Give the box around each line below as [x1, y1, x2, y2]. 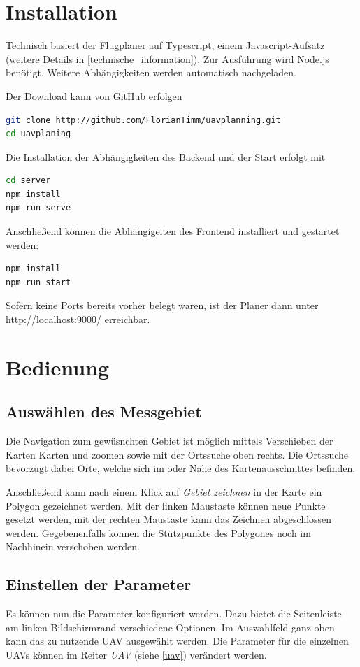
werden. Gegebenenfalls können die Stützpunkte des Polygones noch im [6, 525, 311, 540]
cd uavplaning [6, 129, 71, 139]
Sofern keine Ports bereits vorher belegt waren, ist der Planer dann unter [6, 298, 319, 313]
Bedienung [6, 352, 110, 381]
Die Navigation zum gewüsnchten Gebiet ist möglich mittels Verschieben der [6, 433, 333, 448]
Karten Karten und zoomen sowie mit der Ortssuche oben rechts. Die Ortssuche [6, 447, 349, 461]
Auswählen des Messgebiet [6, 401, 202, 422]
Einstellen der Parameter [6, 573, 192, 595]
